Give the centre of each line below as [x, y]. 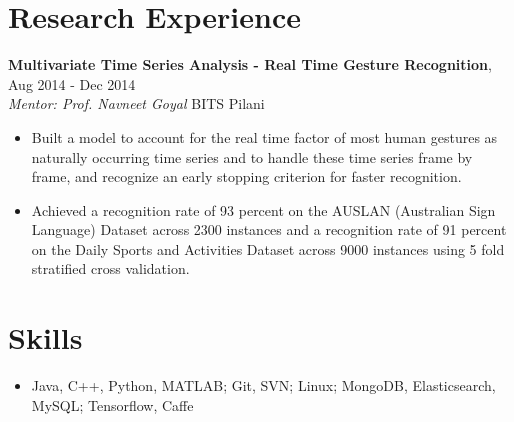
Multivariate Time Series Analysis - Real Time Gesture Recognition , [250, 64]
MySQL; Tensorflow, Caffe [112, 404]
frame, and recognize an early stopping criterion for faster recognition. [246, 176]
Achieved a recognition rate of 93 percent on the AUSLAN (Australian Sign [263, 209]
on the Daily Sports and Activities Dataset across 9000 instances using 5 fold [268, 248]
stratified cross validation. [110, 268]
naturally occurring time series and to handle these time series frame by [252, 156]
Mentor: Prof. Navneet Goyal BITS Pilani [136, 103]
